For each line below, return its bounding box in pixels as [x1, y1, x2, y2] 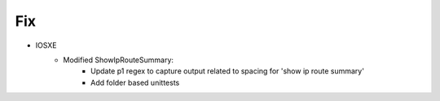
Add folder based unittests [90, 78, 180, 87]
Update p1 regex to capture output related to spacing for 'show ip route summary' [90, 66, 364, 76]
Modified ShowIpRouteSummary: [63, 55, 174, 65]
